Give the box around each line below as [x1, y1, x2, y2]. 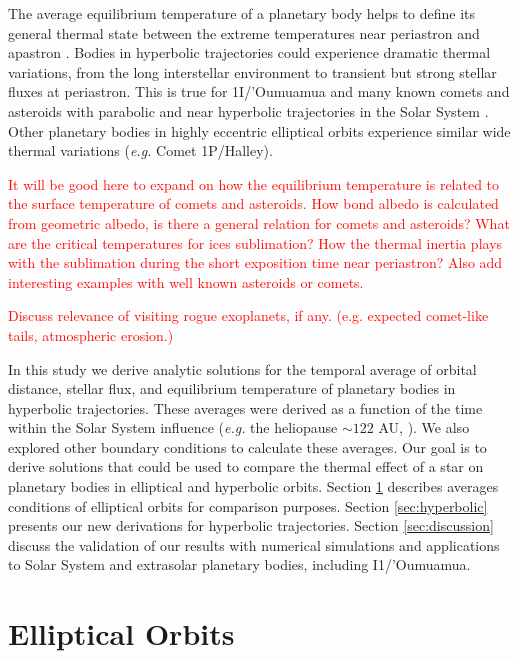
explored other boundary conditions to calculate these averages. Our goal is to [8, 436, 487, 457]
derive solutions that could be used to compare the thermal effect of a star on [8, 456, 484, 477]
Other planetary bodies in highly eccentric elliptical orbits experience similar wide [8, 120, 511, 141]
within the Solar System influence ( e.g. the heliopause [8, 417, 338, 438]
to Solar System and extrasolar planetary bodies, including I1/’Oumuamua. [8, 554, 471, 575]
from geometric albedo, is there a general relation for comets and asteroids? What [8, 212, 510, 233]
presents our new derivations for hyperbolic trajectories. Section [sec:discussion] [8, 515, 494, 536]
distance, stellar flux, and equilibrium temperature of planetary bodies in [8, 378, 456, 399]
